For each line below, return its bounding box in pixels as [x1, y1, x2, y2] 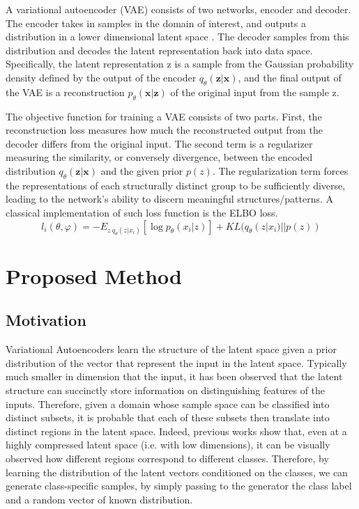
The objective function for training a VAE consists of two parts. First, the [6, 109, 322, 123]
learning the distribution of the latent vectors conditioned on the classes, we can [6, 464, 348, 479]
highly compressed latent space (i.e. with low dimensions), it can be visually [6, 437, 330, 452]
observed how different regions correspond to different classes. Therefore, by [6, 451, 329, 466]
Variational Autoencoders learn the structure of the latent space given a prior [6, 342, 337, 357]
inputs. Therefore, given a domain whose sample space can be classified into [6, 396, 330, 411]
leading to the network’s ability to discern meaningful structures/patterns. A [6, 191, 333, 206]
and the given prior [100, 163, 183, 178]
